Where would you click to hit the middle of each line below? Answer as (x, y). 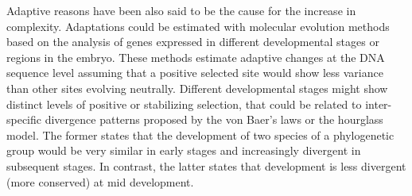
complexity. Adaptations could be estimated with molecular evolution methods (198, 26)
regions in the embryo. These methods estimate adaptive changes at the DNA (196, 57)
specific (24, 119)
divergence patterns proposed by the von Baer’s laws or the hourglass (214, 119)
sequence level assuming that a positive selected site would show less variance (195, 73)
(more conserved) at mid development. (100, 181)
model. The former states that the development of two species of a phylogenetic (200, 135)
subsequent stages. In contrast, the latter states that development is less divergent (206, 165)
